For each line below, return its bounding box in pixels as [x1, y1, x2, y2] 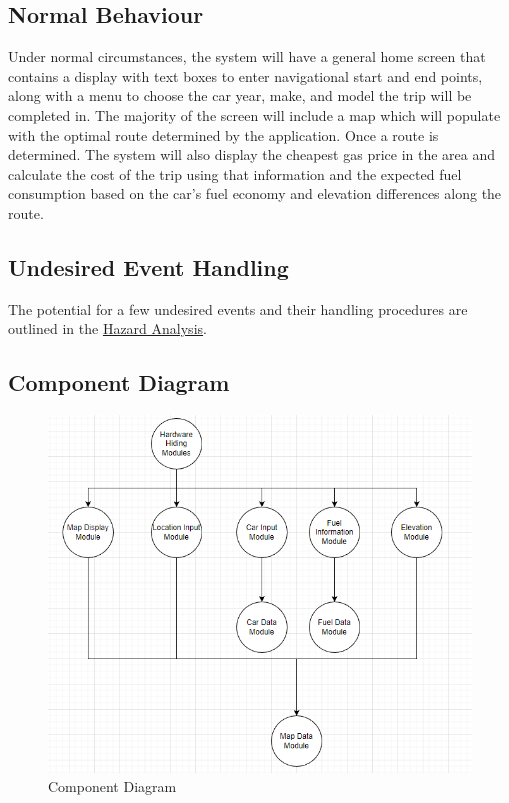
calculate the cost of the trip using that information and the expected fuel [8, 163, 462, 184]
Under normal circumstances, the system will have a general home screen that [8, 46, 486, 67]
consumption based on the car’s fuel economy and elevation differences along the [8, 183, 502, 204]
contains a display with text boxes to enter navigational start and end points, [8, 65, 483, 86]
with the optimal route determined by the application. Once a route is [8, 124, 439, 145]
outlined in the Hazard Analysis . [8, 318, 207, 339]
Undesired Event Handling [8, 251, 289, 282]
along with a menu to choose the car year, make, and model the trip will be [8, 85, 472, 106]
